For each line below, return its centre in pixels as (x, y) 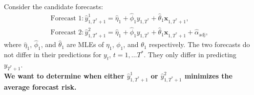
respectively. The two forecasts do (200, 44)
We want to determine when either (64, 75)
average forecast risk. (40, 87)
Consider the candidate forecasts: (53, 6)
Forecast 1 (66, 18)
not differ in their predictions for (53, 55)
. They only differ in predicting (190, 55)
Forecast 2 (66, 33)
